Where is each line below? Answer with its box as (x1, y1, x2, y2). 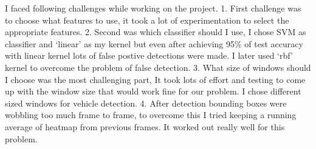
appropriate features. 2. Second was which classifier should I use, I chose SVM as (5, 25, 306, 38)
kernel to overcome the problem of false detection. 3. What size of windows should (5, 61, 311, 73)
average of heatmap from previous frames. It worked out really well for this (5, 120, 285, 133)
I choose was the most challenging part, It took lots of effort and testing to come (5, 73, 306, 85)
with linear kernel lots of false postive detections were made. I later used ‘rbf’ (5, 49, 293, 62)
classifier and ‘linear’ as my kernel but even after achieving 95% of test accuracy (5, 37, 303, 50)
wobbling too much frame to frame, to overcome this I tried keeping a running (5, 108, 297, 121)
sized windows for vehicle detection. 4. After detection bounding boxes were (5, 96, 287, 109)
